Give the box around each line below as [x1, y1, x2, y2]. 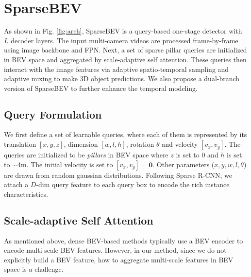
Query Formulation [4, 106, 102, 121]
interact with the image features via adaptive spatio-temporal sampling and [4, 64, 229, 74]
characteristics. [4, 189, 48, 199]
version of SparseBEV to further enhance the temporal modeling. [4, 83, 198, 93]
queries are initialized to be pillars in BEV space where [4, 150, 168, 160]
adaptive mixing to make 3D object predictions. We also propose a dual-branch [4, 73, 240, 84]
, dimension [64, 139, 98, 149]
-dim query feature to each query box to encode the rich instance [36, 179, 230, 190]
